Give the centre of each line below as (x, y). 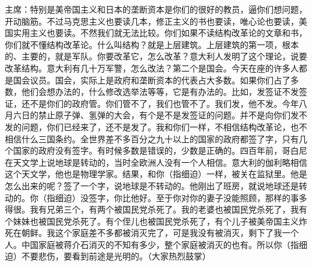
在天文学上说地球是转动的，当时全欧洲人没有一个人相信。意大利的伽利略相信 (156, 162)
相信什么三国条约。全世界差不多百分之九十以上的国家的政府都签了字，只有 (152, 138)
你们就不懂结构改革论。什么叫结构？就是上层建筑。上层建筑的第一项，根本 (152, 44)
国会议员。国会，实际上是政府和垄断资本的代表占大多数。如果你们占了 (151, 80)
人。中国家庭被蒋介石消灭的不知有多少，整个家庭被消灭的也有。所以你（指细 (156, 244)
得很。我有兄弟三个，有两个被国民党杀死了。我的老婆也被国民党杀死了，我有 (156, 209)
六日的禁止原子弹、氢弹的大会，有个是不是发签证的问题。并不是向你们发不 (160, 115)
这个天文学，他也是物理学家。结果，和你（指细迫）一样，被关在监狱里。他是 (156, 174)
